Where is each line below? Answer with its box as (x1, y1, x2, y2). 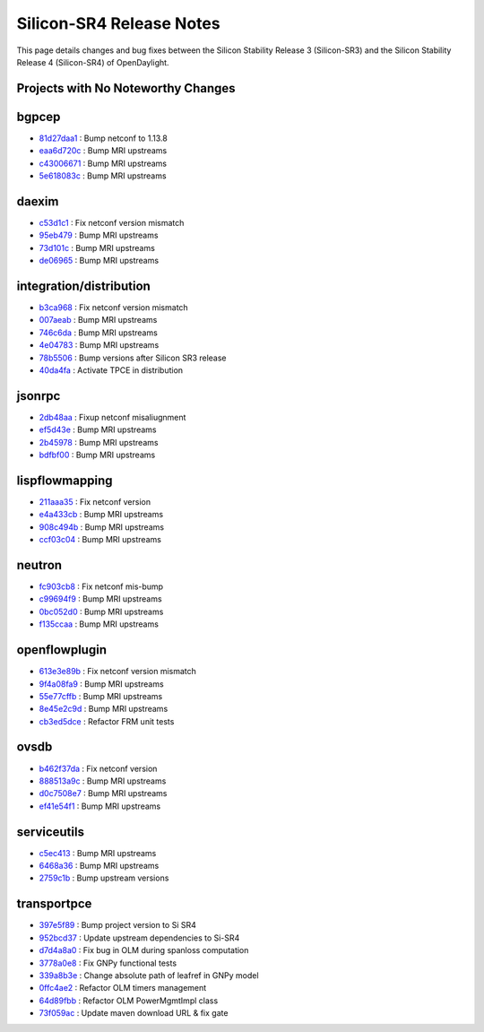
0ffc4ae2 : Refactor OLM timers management (39, 983, 207, 993)
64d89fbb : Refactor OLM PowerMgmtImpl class (39, 995, 219, 1006)
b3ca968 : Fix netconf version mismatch (39, 302, 188, 313)
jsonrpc (16, 388, 61, 403)
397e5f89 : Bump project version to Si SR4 (39, 920, 196, 931)
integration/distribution (16, 278, 151, 293)
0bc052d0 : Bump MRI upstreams (39, 606, 164, 617)
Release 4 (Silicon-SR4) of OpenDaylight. (16, 56, 169, 67)
